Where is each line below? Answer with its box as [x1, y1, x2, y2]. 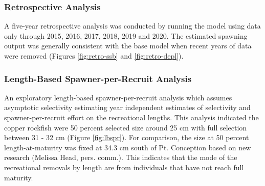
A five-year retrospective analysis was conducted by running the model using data [4, 20, 261, 31]
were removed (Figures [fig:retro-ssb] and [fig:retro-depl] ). [4, 50, 184, 61]
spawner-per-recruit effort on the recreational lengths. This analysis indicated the [4, 112, 259, 122]
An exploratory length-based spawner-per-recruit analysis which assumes [4, 92, 232, 102]
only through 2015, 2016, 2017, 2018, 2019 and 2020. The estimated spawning [4, 30, 248, 41]
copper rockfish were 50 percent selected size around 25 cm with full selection [4, 122, 247, 132]
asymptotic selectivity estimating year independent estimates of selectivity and [4, 102, 251, 113]
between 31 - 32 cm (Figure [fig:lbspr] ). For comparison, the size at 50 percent [4, 132, 249, 143]
